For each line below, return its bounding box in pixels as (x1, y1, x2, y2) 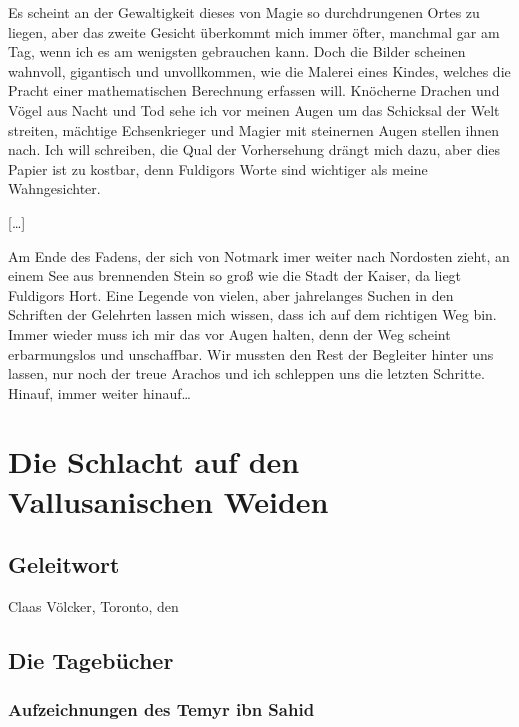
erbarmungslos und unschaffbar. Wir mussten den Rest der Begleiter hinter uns (8, 343, 494, 364)
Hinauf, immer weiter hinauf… (8, 382, 191, 403)
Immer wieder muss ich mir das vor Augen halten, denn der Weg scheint (8, 323, 451, 344)
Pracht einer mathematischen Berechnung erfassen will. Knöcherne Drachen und (8, 80, 500, 101)
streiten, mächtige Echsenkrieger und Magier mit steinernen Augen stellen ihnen (8, 119, 500, 140)
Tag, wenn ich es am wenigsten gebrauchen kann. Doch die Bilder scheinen (8, 41, 466, 62)
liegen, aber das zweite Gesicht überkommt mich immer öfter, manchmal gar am (8, 21, 500, 42)
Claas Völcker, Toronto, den (8, 596, 179, 617)
